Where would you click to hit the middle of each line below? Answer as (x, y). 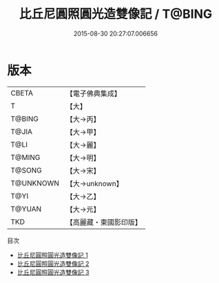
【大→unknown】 (94, 183)
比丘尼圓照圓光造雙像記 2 (53, 263)
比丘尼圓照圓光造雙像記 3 (53, 272)
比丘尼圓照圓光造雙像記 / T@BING (115, 14)
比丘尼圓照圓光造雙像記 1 (52, 255)
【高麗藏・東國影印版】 (104, 222)
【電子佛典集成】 (94, 93)
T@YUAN (26, 209)
